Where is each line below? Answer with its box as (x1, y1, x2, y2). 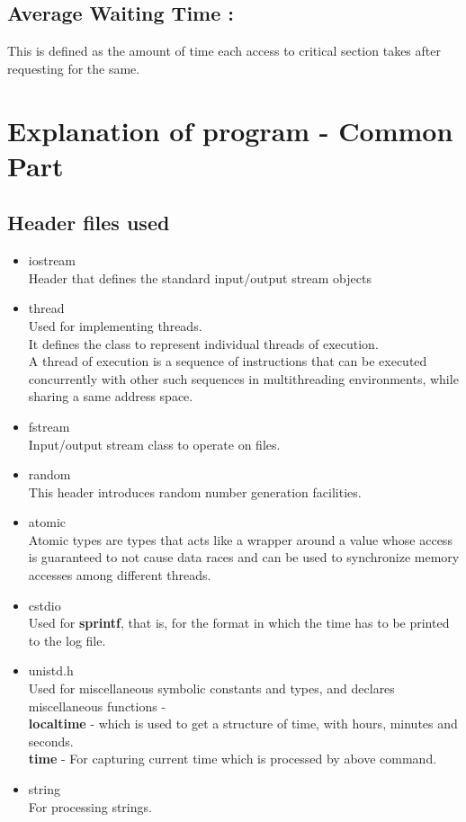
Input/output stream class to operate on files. (28, 434, 281, 453)
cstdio (28, 595, 61, 614)
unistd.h (28, 661, 74, 680)
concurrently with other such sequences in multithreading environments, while (28, 369, 459, 388)
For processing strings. (28, 797, 152, 816)
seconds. (28, 731, 74, 750)
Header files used (7, 209, 170, 237)
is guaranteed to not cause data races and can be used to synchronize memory (28, 548, 460, 567)
